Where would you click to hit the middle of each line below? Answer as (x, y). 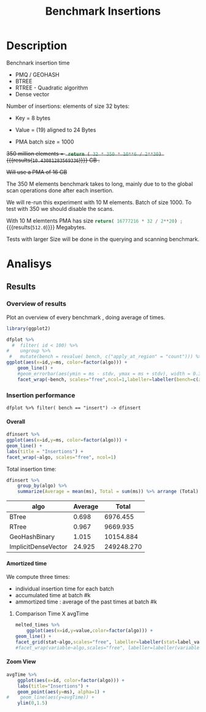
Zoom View (21, 662)
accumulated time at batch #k (53, 595)
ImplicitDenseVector (38, 547)
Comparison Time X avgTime (52, 614)
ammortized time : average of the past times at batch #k (86, 602)
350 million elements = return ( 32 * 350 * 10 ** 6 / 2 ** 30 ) (84, 153)
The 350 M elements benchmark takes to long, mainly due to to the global (100, 184)
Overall (16, 421)
